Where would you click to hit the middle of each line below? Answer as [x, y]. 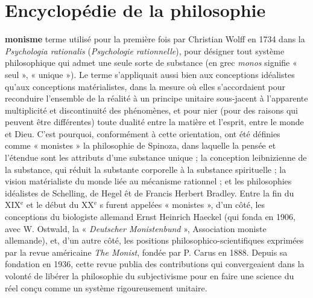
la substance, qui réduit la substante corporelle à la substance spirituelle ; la [146, 169]
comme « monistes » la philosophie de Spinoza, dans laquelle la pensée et [141, 145]
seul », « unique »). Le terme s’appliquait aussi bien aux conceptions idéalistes [150, 74]
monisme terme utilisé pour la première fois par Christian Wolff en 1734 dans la [155, 39]
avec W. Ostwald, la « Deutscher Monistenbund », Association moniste [136, 228]
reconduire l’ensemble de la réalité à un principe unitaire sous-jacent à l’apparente [156, 98]
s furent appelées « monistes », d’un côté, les [182, 205]
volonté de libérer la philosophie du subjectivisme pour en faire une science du [150, 276]
